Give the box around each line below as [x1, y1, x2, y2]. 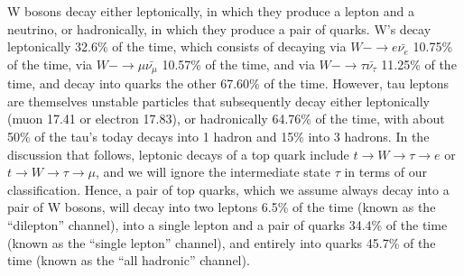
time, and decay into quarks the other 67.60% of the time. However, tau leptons [7, 74, 450, 93]
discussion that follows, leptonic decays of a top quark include [7, 144, 349, 163]
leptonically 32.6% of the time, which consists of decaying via [7, 37, 347, 56]
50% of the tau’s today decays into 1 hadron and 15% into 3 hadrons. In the [7, 127, 430, 146]
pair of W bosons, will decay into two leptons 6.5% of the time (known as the [7, 198, 436, 216]
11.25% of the [381, 54, 457, 73]
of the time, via [7, 54, 93, 73]
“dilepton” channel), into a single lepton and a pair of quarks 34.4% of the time [7, 215, 448, 234]
